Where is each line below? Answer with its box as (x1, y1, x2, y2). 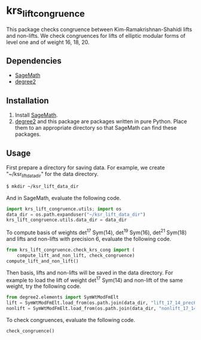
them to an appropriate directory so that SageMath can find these (14, 124, 177, 132)
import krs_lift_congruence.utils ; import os (6, 205, 121, 212)
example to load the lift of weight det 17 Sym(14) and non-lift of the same (6, 275, 184, 284)
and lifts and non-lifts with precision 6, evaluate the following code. (6, 235, 172, 242)
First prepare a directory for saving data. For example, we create (6, 163, 165, 171)
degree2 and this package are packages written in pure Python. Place (14, 118, 187, 125)
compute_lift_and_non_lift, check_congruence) (17, 252, 135, 258)
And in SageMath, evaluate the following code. (6, 194, 121, 201)
